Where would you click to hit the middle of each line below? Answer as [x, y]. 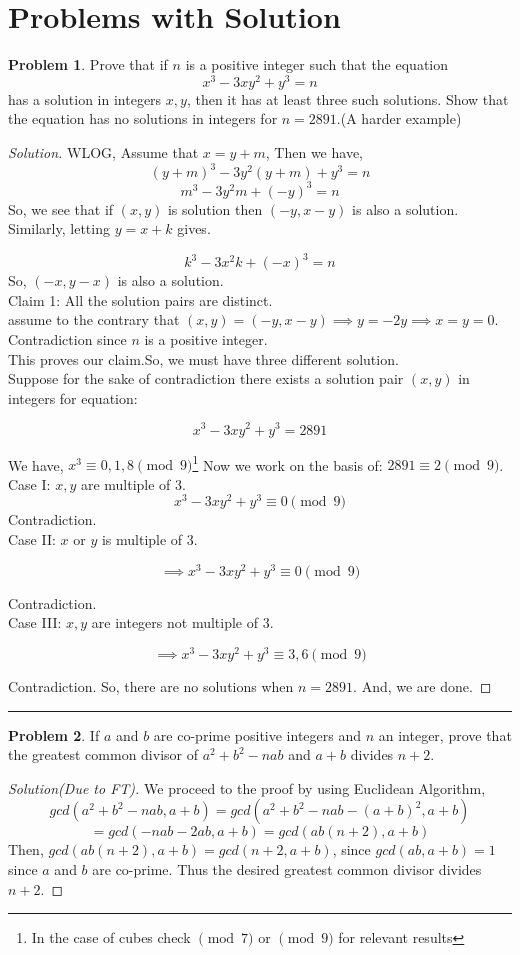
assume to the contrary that [94, 319]
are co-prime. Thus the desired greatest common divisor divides [287, 868]
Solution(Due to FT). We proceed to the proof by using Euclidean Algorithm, [247, 787]
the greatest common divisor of [103, 754]
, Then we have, [314, 151]
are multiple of [125, 483]
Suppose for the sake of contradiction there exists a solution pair [206, 378]
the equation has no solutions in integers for [143, 118]
